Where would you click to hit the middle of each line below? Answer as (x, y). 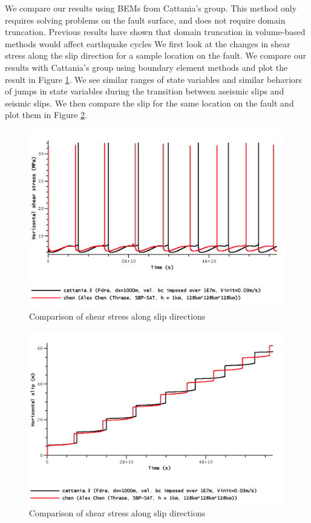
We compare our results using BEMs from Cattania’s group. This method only (151, 8)
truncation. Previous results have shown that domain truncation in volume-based (155, 32)
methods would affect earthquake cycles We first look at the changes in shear (148, 43)
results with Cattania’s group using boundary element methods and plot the (146, 67)
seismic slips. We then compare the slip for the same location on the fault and (149, 103)
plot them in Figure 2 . (46, 115)
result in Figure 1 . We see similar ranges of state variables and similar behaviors (154, 79)
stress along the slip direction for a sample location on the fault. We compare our (155, 55)
